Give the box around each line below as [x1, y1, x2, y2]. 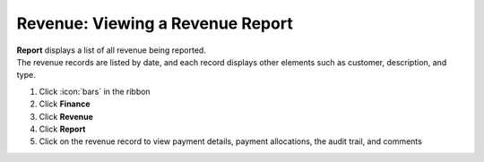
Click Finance [39, 98, 91, 109]
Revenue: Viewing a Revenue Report [16, 13, 293, 33]
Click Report [39, 124, 86, 134]
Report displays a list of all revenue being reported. [16, 45, 206, 55]
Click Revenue [39, 111, 94, 122]
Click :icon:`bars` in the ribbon [39, 86, 151, 97]
